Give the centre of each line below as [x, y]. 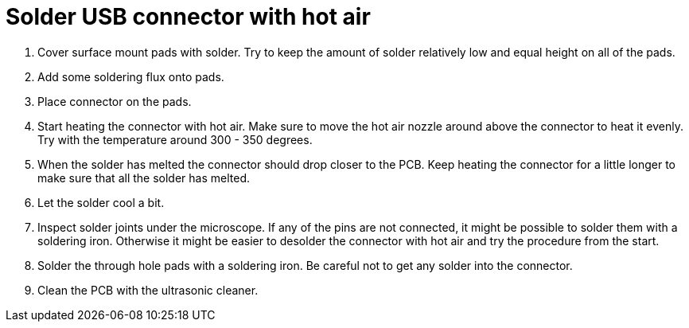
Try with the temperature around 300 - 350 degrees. [175, 139]
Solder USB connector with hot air [188, 17]
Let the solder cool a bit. [101, 202]
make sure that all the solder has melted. [144, 178]
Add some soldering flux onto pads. [131, 76]
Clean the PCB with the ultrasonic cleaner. [148, 290]
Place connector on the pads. [115, 101]
